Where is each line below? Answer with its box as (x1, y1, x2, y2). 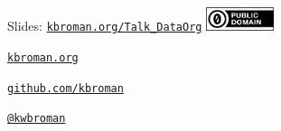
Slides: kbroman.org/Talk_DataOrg (7, 16, 202, 35)
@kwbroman (7, 112, 66, 126)
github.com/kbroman (7, 81, 124, 95)
